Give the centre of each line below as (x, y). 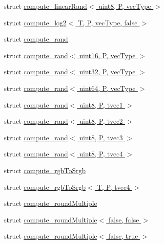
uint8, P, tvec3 (101, 137)
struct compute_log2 (35, 22)
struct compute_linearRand (46, 6)
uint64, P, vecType (107, 88)
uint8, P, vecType (125, 6)
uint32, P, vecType (107, 72)
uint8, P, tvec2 (101, 121)
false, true (123, 236)
